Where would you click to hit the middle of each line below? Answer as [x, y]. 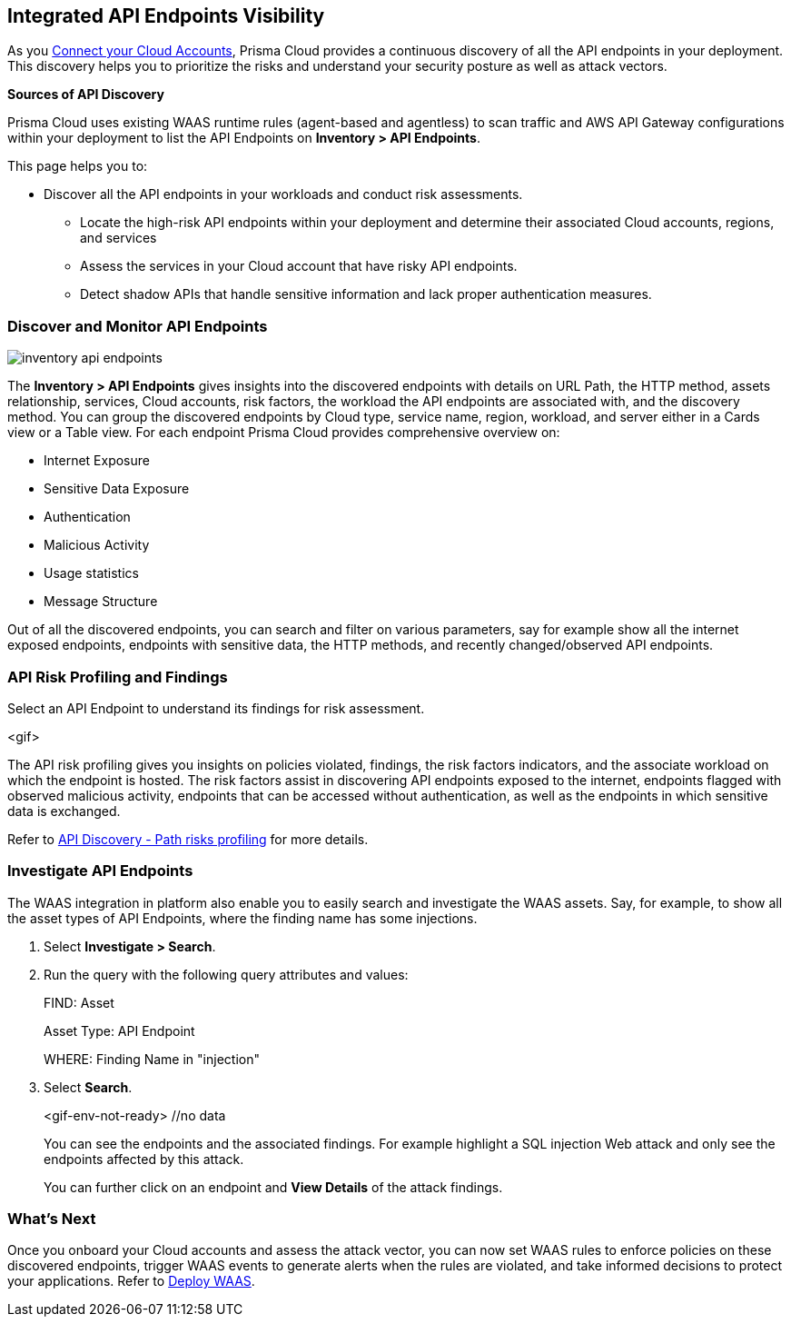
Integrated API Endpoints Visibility [166, 16]
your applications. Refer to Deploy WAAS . [131, 1281]
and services [119, 238]
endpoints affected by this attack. [144, 1159]
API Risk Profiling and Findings [118, 677]
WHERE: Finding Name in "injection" [152, 1059]
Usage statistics [91, 573]
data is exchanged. [64, 811]
